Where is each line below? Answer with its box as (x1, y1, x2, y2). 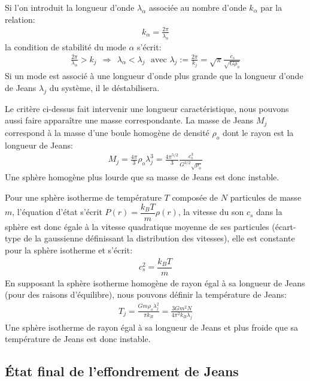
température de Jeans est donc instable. (5, 332, 151, 345)
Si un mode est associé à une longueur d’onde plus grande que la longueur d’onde (5, 69, 303, 82)
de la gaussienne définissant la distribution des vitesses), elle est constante (23, 232, 295, 244)
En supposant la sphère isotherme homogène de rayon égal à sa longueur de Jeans (5, 276, 305, 289)
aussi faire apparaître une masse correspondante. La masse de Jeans (5, 114, 254, 126)
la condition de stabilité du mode (5, 40, 126, 53)
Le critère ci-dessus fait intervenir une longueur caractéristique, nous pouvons (5, 102, 289, 114)
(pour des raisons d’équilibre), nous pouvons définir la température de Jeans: (5, 288, 287, 301)
